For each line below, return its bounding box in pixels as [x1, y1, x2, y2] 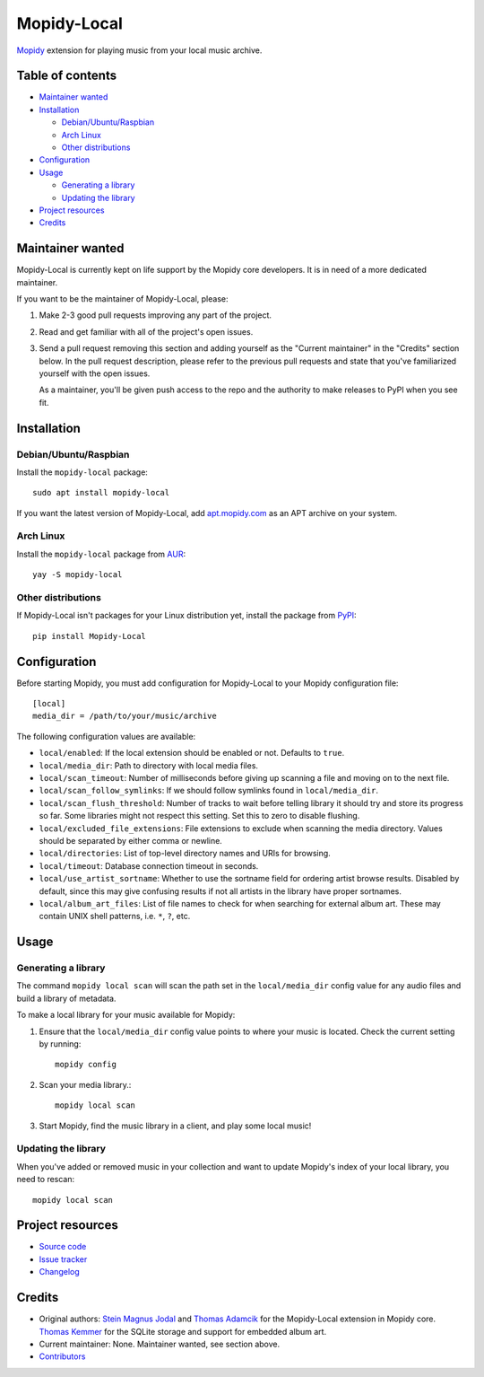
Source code [39, 1241, 87, 1252]
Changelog [39, 1267, 80, 1277]
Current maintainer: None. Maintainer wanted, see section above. [39, 1338, 281, 1349]
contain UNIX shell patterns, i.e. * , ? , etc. [39, 911, 191, 922]
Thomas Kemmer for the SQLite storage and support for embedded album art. [39, 1326, 327, 1337]
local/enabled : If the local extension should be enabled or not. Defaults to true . [39, 748, 345, 759]
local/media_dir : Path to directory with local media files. [39, 759, 259, 771]
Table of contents [16, 68, 117, 83]
